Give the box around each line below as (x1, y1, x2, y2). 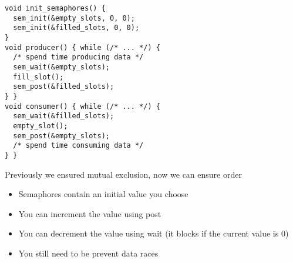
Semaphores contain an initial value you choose (18, 188, 188, 200)
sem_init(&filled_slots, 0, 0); (13, 24, 140, 32)
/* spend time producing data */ (13, 53, 144, 62)
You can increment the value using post (18, 207, 161, 219)
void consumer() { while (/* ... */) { (5, 102, 160, 111)
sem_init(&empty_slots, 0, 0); (13, 14, 135, 22)
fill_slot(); (13, 72, 64, 81)
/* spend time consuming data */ (13, 141, 144, 150)
